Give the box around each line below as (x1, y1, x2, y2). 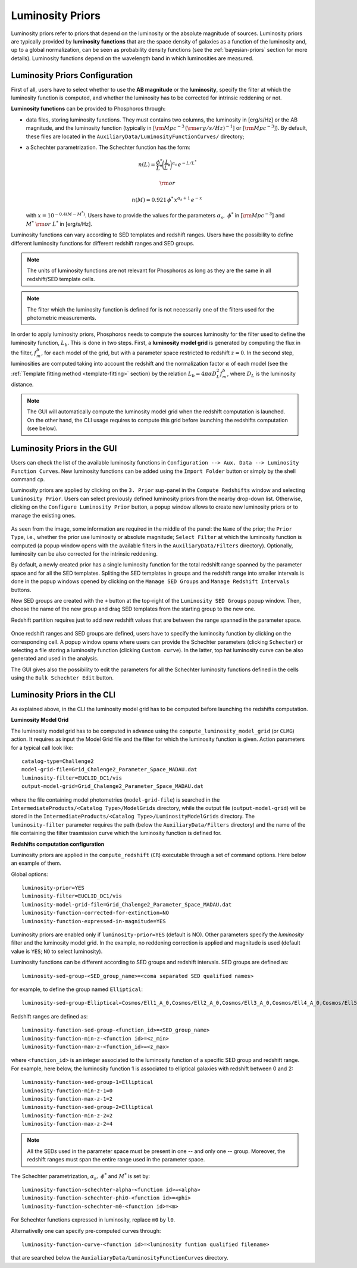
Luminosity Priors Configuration (11, 70, 133, 80)
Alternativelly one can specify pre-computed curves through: (11, 1227, 161, 1234)
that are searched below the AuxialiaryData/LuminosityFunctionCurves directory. (11, 1254, 228, 1261)
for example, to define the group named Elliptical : (11, 986, 143, 993)
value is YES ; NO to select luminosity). (11, 948, 103, 955)
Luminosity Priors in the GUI (11, 444, 117, 454)
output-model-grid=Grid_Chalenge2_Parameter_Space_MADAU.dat (21, 783, 203, 790)
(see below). (27, 425, 58, 432)
